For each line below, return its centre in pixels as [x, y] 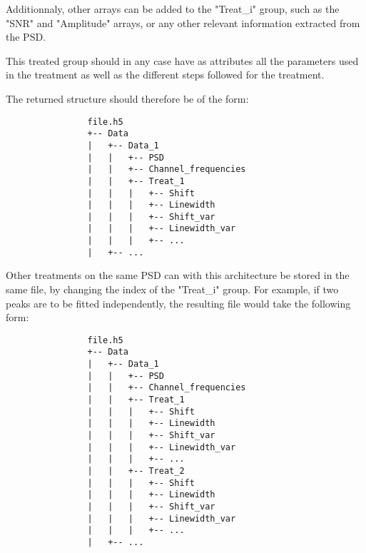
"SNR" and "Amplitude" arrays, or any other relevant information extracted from [183, 22]
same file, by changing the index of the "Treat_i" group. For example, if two [172, 289]
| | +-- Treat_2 [136, 471]
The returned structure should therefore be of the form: [127, 98]
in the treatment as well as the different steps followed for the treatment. [165, 75]
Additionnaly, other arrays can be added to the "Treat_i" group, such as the [173, 9]
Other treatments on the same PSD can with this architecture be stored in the [178, 275]
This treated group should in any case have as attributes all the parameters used [182, 60]
